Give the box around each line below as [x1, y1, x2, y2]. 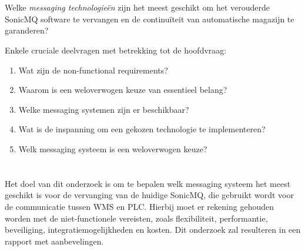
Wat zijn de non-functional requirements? [18, 63, 168, 76]
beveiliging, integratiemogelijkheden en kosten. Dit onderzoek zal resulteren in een [5, 223, 301, 236]
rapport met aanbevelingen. [5, 235, 104, 247]
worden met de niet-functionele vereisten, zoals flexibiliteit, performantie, [5, 212, 268, 224]
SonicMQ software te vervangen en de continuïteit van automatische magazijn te [5, 12, 294, 25]
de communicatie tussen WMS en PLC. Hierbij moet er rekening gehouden [5, 200, 274, 212]
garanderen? [5, 24, 49, 36]
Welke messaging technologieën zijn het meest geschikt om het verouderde [5, 1, 270, 14]
